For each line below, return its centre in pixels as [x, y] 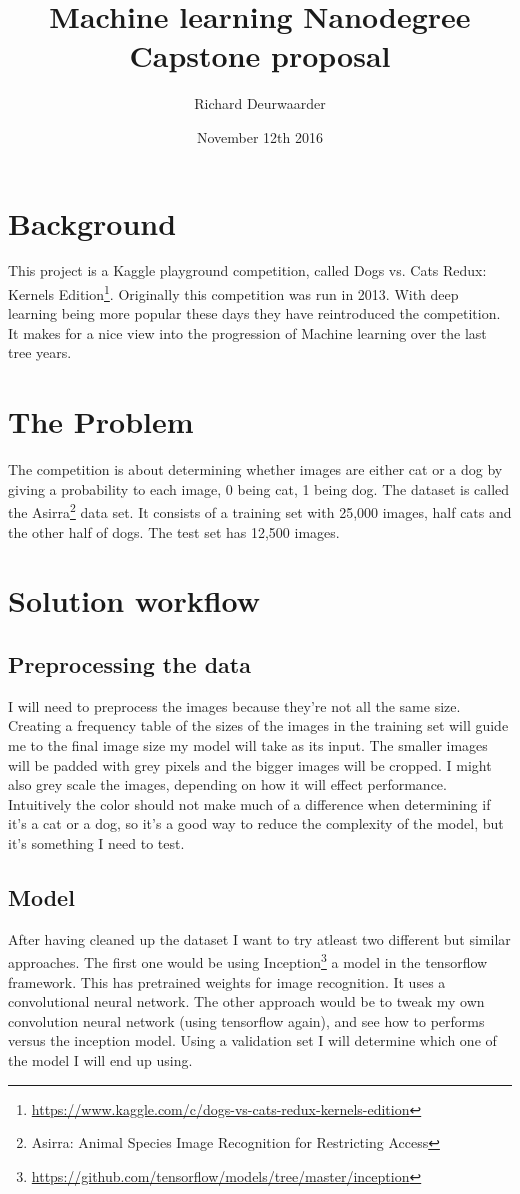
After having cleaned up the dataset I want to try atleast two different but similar [259, 938]
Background [92, 222]
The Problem [101, 421]
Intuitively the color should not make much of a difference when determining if [249, 803]
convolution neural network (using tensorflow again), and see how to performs [246, 1020]
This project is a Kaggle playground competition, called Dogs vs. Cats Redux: [247, 270]
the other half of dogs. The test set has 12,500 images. [174, 531]
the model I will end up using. [100, 1059]
